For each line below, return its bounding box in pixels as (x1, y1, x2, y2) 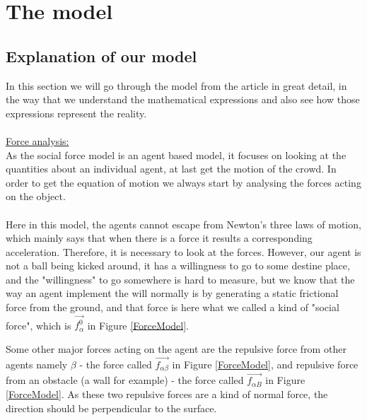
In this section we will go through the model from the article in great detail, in (6, 78, 347, 93)
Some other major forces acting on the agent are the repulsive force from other (6, 341, 346, 356)
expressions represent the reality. (6, 105, 147, 120)
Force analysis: (6, 133, 69, 148)
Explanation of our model (6, 45, 197, 66)
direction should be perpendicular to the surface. (6, 400, 217, 415)
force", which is (6, 317, 71, 332)
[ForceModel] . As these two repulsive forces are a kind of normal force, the (6, 387, 328, 402)
